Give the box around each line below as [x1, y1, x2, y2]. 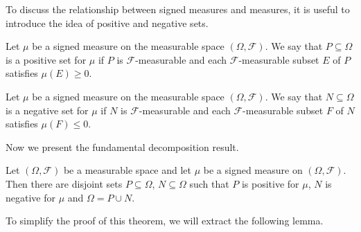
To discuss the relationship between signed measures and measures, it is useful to [6, 2, 350, 16]
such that [189, 176, 229, 190]
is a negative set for [6, 102, 89, 117]
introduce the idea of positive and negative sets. [6, 15, 209, 30]
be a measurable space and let [63, 163, 192, 177]
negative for [6, 190, 55, 204]
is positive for [241, 176, 299, 190]
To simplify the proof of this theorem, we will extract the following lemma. [6, 213, 324, 228]
